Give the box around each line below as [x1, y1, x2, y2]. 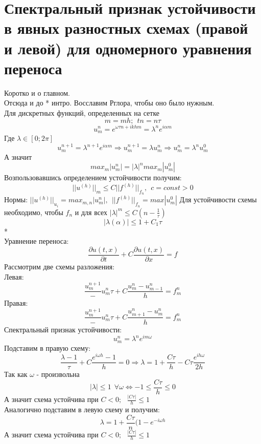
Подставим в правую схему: [4, 342, 91, 353]
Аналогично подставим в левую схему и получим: [4, 404, 160, 415]
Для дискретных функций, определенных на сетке [4, 107, 160, 118]
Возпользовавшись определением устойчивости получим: [4, 172, 182, 183]
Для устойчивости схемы [179, 194, 257, 205]
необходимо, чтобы [4, 206, 63, 217]
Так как [4, 369, 28, 379]
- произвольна [36, 369, 80, 379]
